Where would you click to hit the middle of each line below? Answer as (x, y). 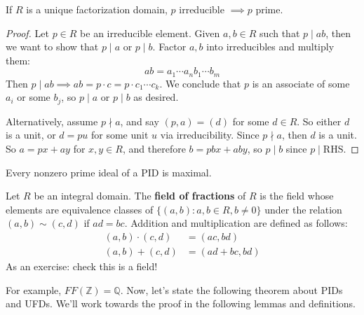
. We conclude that (200, 83)
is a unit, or (31, 135)
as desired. (156, 97)
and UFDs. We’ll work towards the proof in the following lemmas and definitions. (181, 303)
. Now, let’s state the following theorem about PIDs (231, 289)
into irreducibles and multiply (270, 47)
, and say (140, 121)
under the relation (303, 209)
